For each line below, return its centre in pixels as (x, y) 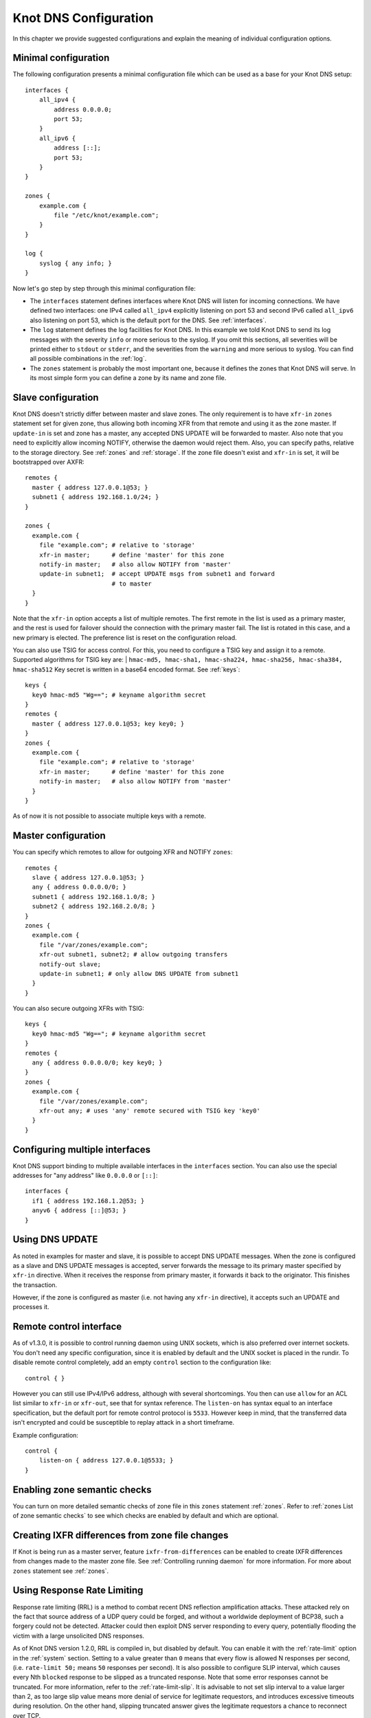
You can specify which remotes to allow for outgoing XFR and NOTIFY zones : (123, 852)
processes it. (31, 1307)
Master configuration (59, 836)
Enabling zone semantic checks (82, 1490)
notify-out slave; (70, 964)
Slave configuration (56, 398)
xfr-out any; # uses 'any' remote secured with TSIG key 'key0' (149, 1111)
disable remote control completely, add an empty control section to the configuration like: (142, 1362)
